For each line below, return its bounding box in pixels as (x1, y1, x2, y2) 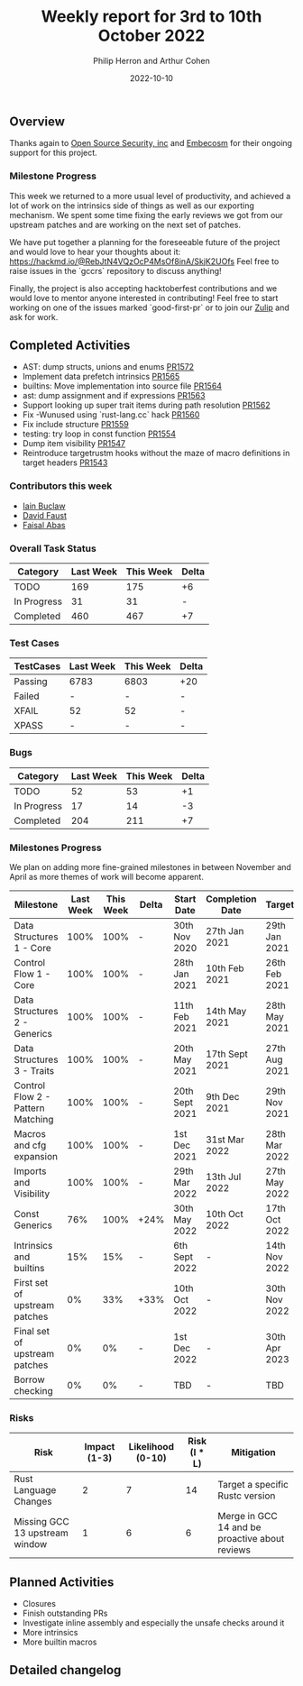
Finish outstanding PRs (22, 1608, 108, 1619)
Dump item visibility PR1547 (22, 438, 126, 449)
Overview (9, 114, 66, 129)
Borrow (14, 1373, 45, 1386)
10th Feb (206, 962, 245, 975)
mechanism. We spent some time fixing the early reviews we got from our (9, 209, 284, 220)
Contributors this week (9, 480, 113, 492)
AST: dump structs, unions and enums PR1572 (22, 362, 195, 372)
